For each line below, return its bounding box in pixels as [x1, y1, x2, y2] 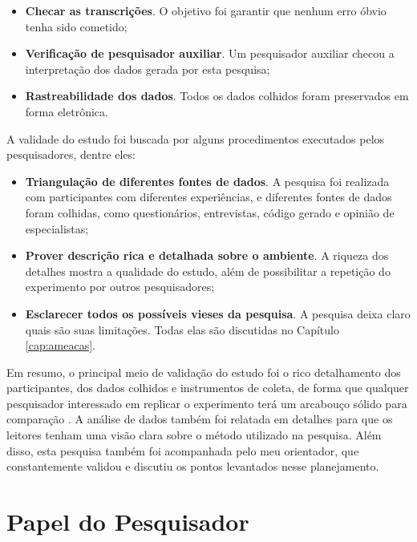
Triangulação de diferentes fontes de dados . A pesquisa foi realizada [25, 172, 390, 189]
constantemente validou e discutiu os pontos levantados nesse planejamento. [6, 458, 379, 475]
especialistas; [25, 220, 89, 237]
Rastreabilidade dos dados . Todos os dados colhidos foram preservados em [25, 87, 409, 104]
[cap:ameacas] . [25, 337, 95, 354]
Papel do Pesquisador [6, 505, 249, 538]
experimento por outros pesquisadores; [25, 278, 215, 295]
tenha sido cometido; [25, 18, 128, 34]
